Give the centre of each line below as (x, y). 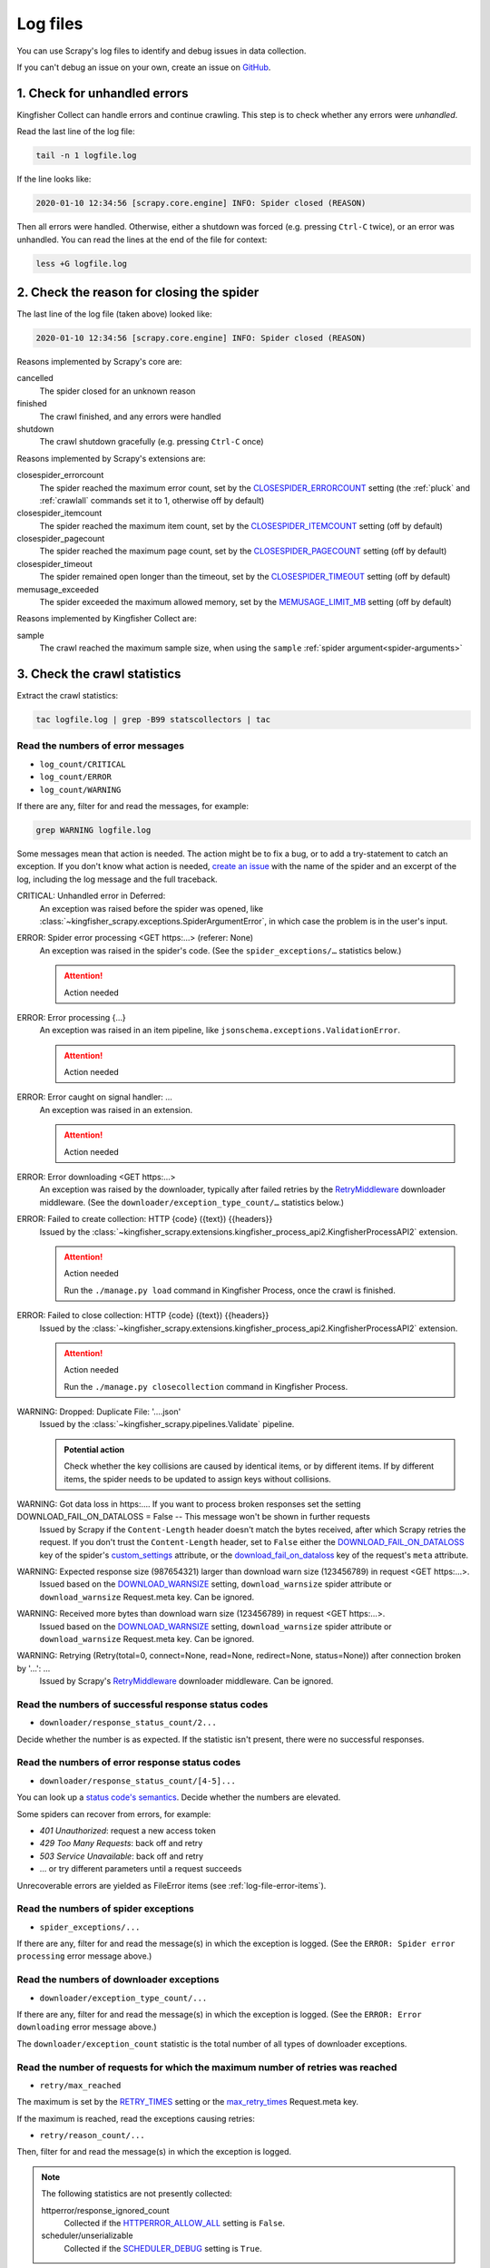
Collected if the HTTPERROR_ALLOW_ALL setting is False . (175, 2224)
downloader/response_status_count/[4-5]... (137, 1781)
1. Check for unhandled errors (103, 93)
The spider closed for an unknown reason (118, 391)
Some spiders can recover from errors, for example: (114, 1813)
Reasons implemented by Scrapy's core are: (99, 362)
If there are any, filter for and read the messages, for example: (133, 807)
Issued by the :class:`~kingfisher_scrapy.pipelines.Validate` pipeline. (167, 1424)
